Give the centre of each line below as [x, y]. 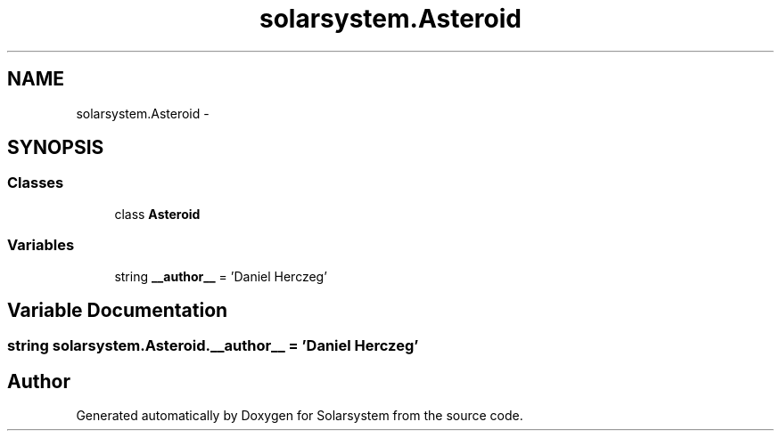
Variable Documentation [118, 310]
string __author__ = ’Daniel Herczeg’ [221, 276]
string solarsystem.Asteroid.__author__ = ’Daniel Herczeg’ [213, 346]
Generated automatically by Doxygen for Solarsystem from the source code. [300, 416]
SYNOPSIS [56, 148]
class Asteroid [157, 214]
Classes [36, 183]
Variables [41, 245]
